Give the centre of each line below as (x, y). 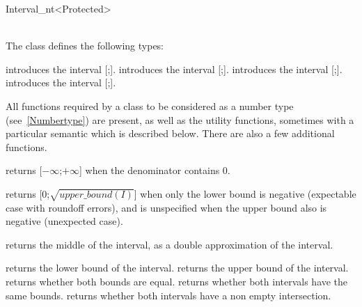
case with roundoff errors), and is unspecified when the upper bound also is (166, 207)
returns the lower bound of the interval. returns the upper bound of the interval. (177, 268)
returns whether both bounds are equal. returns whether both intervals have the (177, 282)
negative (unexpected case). (64, 221)
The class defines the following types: (85, 46)
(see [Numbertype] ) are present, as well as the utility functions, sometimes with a (180, 119)
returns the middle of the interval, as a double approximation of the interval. (170, 244)
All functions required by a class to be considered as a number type (150, 105)
